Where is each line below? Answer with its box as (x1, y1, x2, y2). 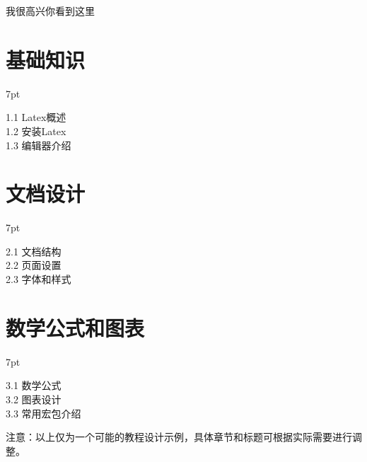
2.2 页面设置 (6, 258, 62, 272)
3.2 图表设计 (6, 391, 62, 406)
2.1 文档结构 (6, 243, 62, 258)
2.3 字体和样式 (6, 272, 71, 286)
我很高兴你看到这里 (6, 4, 95, 18)
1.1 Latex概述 (6, 110, 66, 125)
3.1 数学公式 (6, 378, 62, 393)
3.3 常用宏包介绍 (6, 405, 81, 420)
